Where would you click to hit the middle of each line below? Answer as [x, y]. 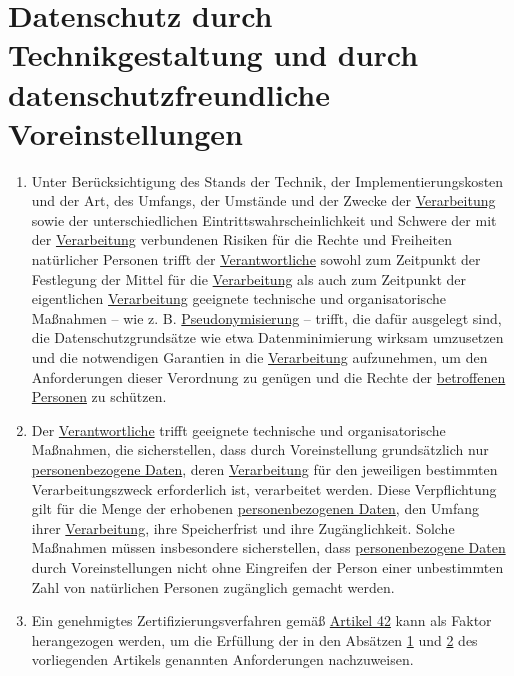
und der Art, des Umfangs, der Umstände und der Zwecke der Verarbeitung [263, 200]
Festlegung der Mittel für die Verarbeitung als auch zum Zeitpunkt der [248, 278]
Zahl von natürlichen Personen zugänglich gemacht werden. [213, 586]
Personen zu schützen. [99, 396]
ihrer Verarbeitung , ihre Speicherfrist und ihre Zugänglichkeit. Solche [243, 527]
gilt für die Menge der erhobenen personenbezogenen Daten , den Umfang [255, 508]
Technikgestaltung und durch [213, 54]
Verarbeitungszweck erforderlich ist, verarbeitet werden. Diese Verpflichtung [264, 488]
